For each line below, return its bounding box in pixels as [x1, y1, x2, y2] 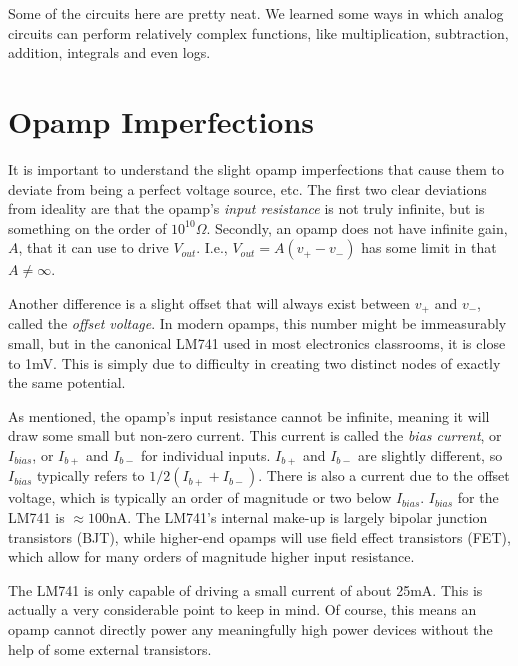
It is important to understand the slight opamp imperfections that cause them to [8, 158, 504, 179]
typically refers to [37, 465, 145, 486]
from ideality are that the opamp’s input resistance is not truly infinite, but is [8, 198, 485, 219]
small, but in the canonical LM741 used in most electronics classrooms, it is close [8, 332, 506, 353]
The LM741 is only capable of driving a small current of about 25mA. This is [8, 579, 483, 600]
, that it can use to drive [18, 237, 169, 258]
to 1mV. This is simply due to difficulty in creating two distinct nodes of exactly [8, 352, 501, 373]
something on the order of [8, 217, 167, 238]
